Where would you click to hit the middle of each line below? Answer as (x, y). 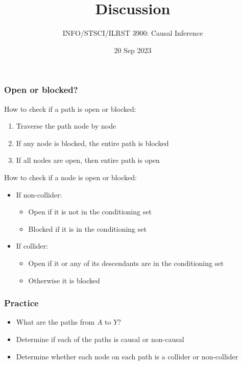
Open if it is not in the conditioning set (90, 212)
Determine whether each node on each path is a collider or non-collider (127, 356)
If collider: (32, 246)
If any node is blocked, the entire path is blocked (92, 143)
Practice (21, 303)
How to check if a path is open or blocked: (70, 108)
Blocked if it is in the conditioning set (87, 228)
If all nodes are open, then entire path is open (88, 160)
